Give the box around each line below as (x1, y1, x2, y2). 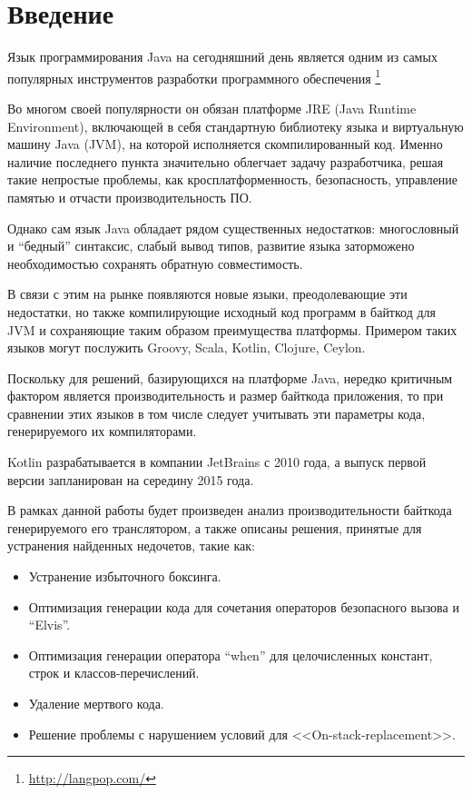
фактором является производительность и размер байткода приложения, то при (7, 386, 444, 405)
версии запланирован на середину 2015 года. (7, 470, 254, 489)
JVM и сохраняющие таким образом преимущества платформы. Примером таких (7, 320, 457, 339)
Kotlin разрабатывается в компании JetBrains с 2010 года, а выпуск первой (7, 452, 427, 471)
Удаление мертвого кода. (28, 694, 164, 712)
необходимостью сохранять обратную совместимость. (7, 253, 303, 273)
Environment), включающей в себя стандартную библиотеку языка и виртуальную (7, 116, 464, 135)
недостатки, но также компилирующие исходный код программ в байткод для (7, 302, 437, 321)
